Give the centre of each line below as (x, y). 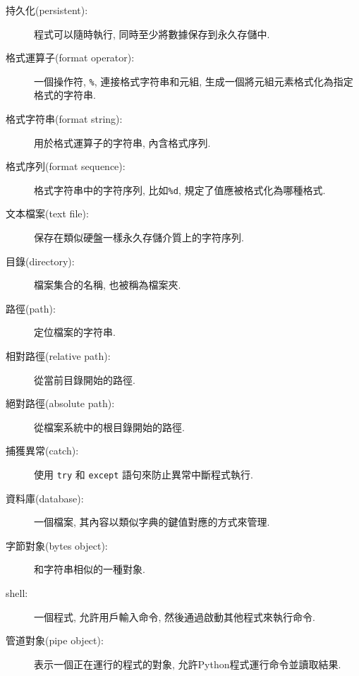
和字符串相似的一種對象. (90, 569)
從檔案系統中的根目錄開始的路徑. (109, 427)
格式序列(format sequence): (66, 166)
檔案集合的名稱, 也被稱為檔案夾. (108, 285)
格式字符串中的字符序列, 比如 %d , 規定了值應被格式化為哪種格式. (180, 189)
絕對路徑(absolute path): (60, 403)
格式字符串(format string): (64, 119)
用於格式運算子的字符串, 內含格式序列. (122, 142)
